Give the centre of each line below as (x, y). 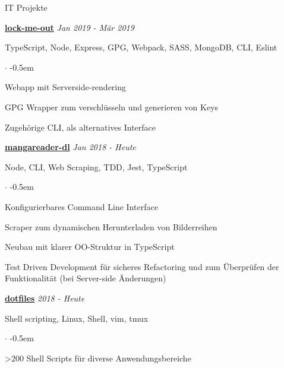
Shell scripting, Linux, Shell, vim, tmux (77, 318)
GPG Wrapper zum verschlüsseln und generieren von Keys (112, 107)
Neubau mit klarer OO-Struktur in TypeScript (90, 247)
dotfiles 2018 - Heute (45, 298)
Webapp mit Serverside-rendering (66, 87)
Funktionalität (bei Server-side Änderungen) (86, 278)
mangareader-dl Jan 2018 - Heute (70, 147)
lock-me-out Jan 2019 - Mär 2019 (70, 27)
